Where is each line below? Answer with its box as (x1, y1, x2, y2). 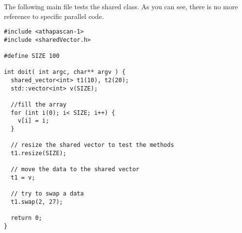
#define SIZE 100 (4, 53, 60, 60)
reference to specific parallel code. (4, 11, 104, 21)
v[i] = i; (17, 117, 49, 125)
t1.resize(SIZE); (11, 150, 66, 157)
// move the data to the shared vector (11, 166, 140, 173)
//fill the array (11, 101, 66, 108)
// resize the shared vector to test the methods (11, 142, 174, 149)
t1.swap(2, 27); (11, 198, 63, 205)
